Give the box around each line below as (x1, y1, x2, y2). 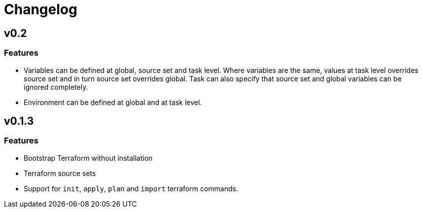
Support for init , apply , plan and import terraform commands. (24, 184, 238, 193)
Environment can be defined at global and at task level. (24, 98, 202, 106)
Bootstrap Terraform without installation (24, 153, 153, 162)
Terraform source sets (24, 169, 96, 177)
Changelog (4, 1, 77, 18)
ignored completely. (24, 82, 88, 91)
